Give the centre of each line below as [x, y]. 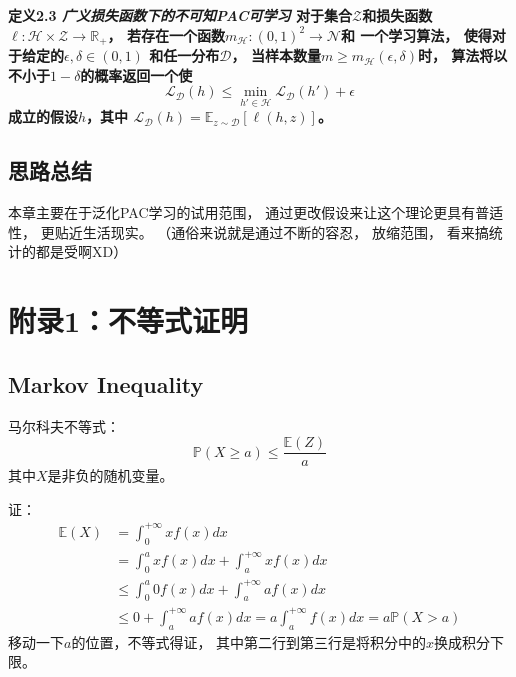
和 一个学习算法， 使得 [416, 34]
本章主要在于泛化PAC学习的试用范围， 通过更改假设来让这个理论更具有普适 [256, 212]
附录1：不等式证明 [128, 320]
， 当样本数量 [276, 55]
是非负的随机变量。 [110, 475]
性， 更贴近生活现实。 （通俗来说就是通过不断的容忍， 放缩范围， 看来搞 [248, 231]
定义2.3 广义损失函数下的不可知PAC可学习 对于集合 [180, 15]
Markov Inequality [106, 383]
